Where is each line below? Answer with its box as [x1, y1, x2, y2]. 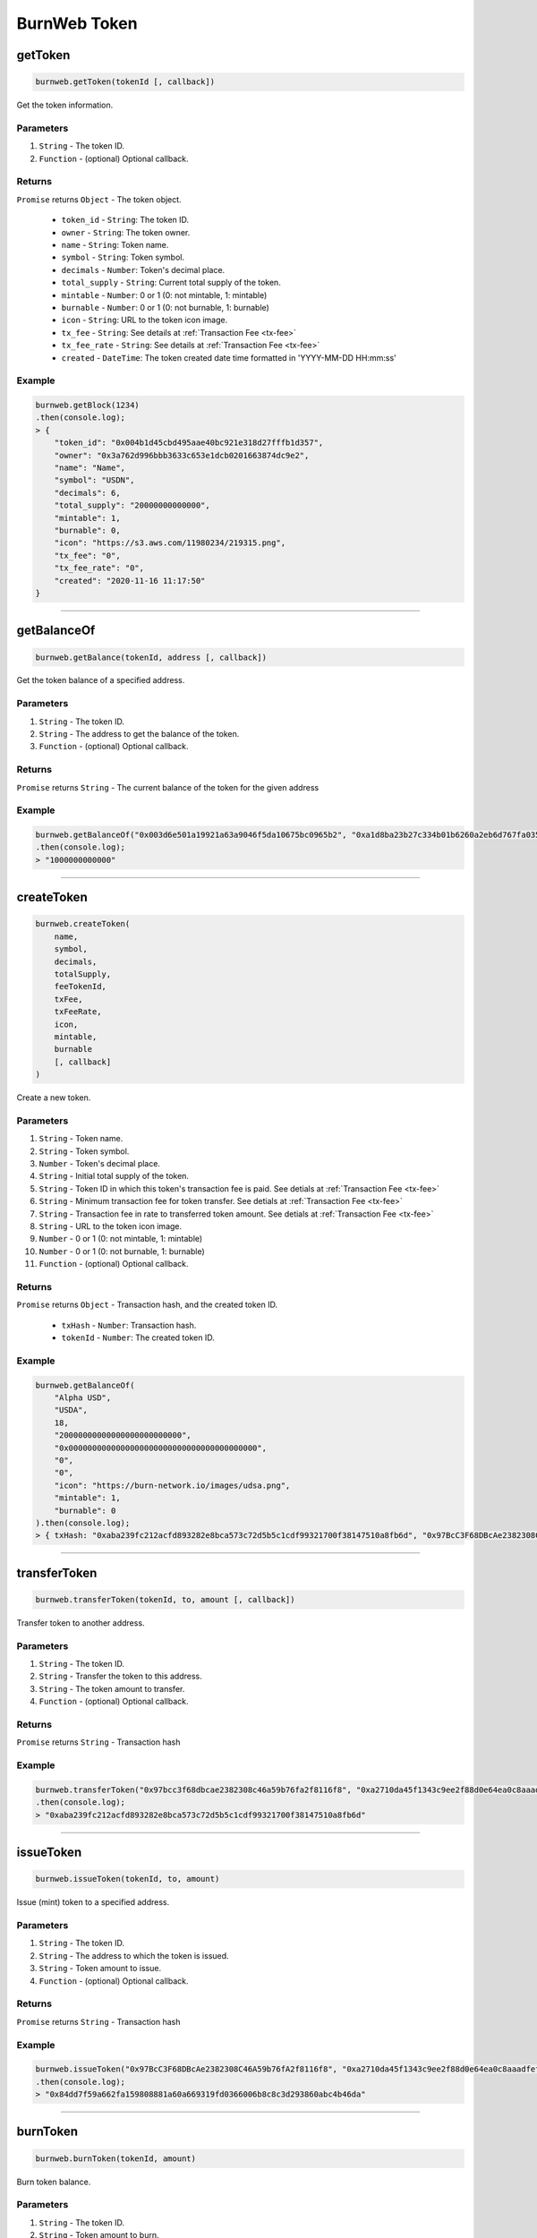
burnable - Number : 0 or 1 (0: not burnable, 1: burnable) [61, 302, 270, 312]
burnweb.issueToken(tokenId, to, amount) [35, 1874, 220, 1884]
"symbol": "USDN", [54, 475, 135, 485]
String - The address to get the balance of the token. [38, 729, 240, 739]
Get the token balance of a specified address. [16, 675, 185, 686]
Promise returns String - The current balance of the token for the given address [16, 782, 320, 792]
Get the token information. [16, 99, 114, 111]
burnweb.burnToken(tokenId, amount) [35, 2153, 197, 2164]
